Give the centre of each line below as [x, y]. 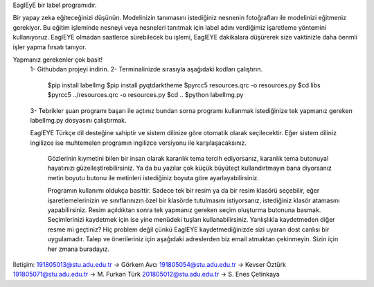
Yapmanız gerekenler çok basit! [58, 60]
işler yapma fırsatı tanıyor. [50, 47]
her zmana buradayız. [79, 249]
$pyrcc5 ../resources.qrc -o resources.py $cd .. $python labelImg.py [145, 95]
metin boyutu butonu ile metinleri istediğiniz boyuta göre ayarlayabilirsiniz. [153, 177]
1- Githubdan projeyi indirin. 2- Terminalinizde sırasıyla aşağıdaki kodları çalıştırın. [146, 69]
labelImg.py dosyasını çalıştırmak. [78, 120]
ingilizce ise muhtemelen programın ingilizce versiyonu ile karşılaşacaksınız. [139, 143]
